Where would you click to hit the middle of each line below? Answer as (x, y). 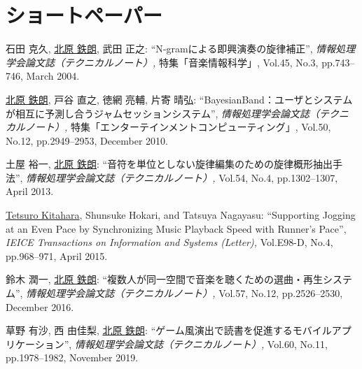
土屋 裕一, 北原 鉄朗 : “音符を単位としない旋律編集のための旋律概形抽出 (169, 164)
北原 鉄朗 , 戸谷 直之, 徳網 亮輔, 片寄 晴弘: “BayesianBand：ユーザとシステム (179, 99)
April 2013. (30, 191)
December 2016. (40, 306)
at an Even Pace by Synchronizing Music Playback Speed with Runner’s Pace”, (176, 228)
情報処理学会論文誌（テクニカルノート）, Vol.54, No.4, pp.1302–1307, (182, 177)
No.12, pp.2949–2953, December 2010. (87, 140)
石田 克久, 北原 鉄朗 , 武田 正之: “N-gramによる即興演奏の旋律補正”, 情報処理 (181, 49)
